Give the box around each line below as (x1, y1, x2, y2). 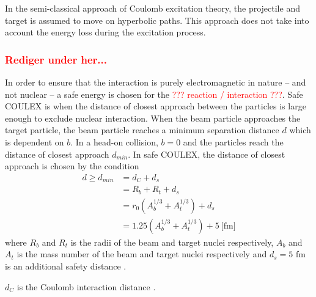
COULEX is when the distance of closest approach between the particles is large (5, 100, 306, 112)
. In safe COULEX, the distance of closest (128, 147, 285, 160)
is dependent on (5, 135, 64, 148)
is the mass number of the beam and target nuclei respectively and (17, 248, 267, 260)
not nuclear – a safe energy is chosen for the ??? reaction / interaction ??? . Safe (5, 87, 303, 100)
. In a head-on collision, (70, 135, 158, 148)
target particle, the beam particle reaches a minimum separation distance (5, 123, 279, 136)
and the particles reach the (183, 135, 284, 148)
